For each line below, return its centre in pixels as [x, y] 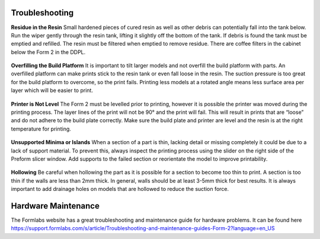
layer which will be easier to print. [52, 90]
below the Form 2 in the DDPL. [48, 52]
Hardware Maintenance [55, 205]
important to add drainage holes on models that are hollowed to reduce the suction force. [120, 189]
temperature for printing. [41, 129]
